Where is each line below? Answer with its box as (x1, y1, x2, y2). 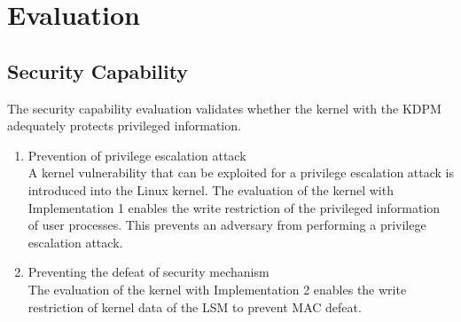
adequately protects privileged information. (7, 116, 241, 135)
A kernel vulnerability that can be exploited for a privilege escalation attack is (27, 163, 455, 182)
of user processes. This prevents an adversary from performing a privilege (27, 216, 426, 234)
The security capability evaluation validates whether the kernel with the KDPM (7, 98, 441, 117)
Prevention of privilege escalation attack (27, 145, 246, 164)
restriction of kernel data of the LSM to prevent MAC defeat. (27, 297, 362, 316)
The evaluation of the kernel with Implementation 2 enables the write (27, 279, 407, 298)
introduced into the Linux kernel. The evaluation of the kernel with (27, 180, 394, 199)
